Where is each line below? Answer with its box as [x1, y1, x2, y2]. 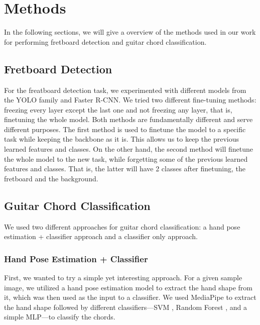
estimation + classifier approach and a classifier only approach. [4, 231, 198, 242]
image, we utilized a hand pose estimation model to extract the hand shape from [4, 282, 252, 292]
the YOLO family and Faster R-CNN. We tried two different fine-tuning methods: [4, 94, 256, 105]
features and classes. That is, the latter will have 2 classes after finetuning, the [4, 163, 245, 174]
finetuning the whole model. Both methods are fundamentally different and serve [4, 114, 253, 125]
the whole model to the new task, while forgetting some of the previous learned [4, 153, 248, 164]
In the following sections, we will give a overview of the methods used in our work [4, 27, 256, 37]
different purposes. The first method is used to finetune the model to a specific [4, 124, 246, 134]
